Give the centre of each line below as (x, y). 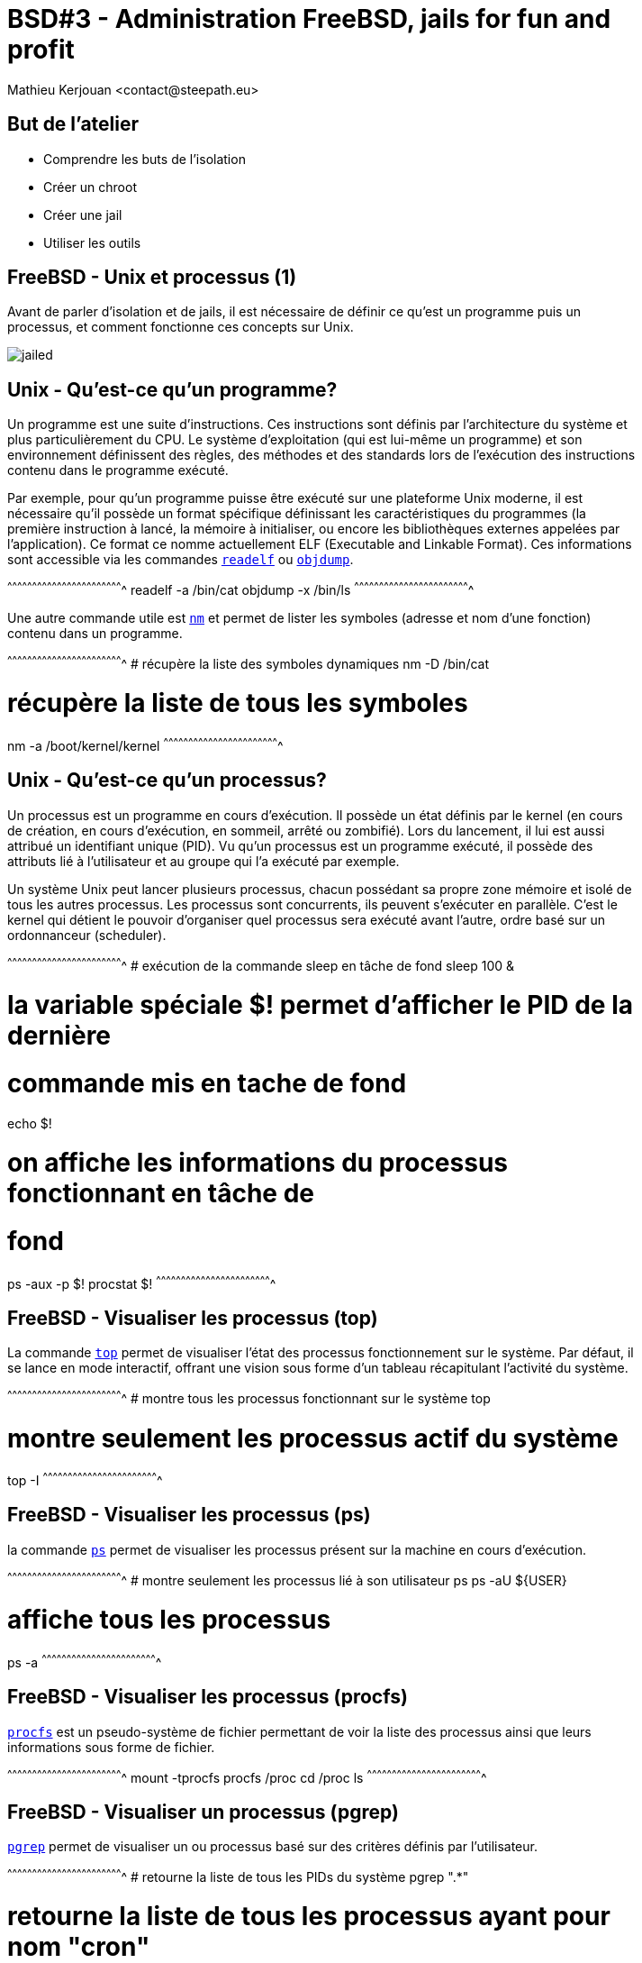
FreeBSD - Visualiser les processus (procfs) (208, 1697)
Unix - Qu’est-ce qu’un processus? (167, 781)
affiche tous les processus (169, 1620)
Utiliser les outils (92, 242)
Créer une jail (83, 215)
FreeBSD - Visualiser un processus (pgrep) (203, 1812)
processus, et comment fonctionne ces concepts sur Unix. (181, 327)
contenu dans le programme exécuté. (118, 470)
